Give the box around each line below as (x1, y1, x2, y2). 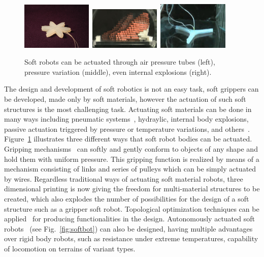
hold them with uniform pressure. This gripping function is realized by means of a (4, 153, 259, 164)
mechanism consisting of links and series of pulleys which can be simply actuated (4, 163, 256, 174)
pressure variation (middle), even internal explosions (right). (24, 66, 212, 77)
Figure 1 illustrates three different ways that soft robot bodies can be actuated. (4, 133, 252, 144)
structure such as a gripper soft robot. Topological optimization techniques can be (4, 203, 259, 214)
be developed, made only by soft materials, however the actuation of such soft (4, 94, 246, 104)
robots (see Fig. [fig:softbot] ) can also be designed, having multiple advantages (4, 223, 253, 234)
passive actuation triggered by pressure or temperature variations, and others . (4, 123, 250, 134)
